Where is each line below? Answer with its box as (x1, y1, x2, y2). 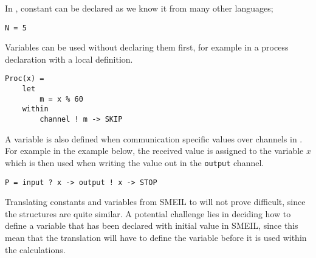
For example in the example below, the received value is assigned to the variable (5, 144, 304, 157)
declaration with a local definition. (5, 52, 133, 65)
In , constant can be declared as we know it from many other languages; (5, 2, 273, 14)
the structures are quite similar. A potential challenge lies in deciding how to (5, 207, 291, 220)
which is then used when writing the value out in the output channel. (5, 156, 264, 169)
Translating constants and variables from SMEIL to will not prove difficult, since (5, 195, 306, 208)
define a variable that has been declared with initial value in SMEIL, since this (5, 219, 298, 232)
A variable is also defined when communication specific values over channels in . (5, 132, 303, 145)
